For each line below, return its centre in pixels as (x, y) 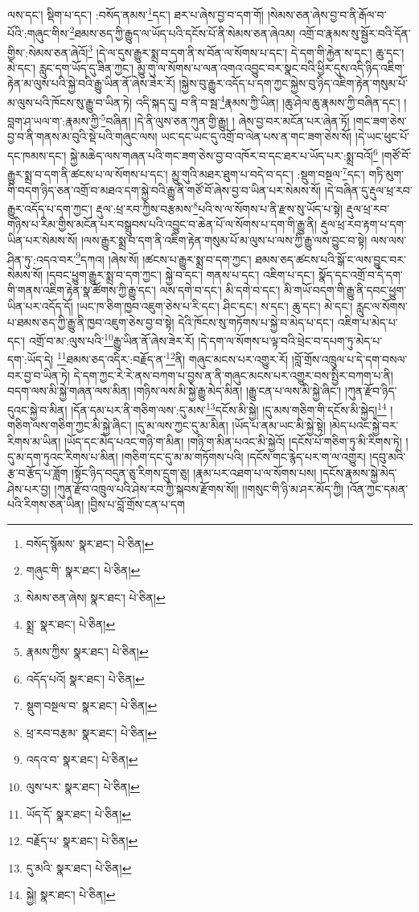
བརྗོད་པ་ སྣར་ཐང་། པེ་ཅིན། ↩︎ (82, 841)
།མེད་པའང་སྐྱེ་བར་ (364, 425)
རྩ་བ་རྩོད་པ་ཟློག (38, 472)
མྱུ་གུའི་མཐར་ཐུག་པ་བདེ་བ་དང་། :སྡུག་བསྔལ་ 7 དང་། (268, 173)
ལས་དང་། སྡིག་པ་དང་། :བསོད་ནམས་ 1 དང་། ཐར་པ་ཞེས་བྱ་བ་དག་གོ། (136, 13)
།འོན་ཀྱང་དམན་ (378, 488)
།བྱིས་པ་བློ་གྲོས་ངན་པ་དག (136, 504)
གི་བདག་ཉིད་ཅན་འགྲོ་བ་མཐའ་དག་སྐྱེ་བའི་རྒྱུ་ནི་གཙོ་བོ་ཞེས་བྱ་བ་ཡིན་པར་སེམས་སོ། (164, 190)
